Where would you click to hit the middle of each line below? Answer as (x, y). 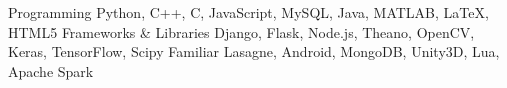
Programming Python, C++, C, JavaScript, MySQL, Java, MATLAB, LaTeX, (248, 12)
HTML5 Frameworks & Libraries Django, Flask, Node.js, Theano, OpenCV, (241, 31)
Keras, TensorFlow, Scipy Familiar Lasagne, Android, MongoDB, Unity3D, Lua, (254, 51)
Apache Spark (51, 70)
